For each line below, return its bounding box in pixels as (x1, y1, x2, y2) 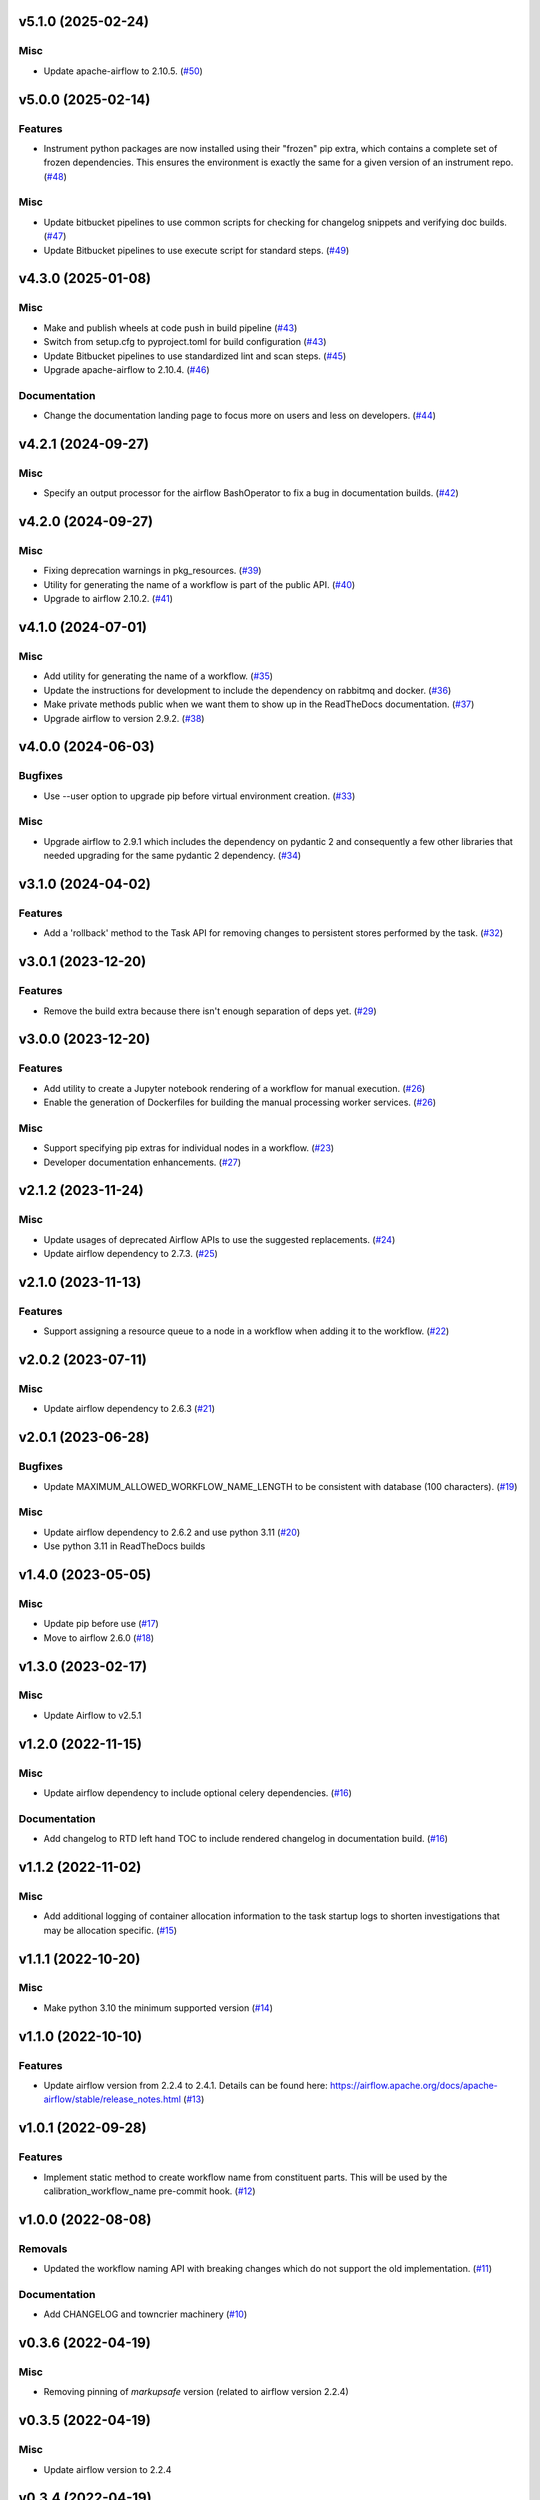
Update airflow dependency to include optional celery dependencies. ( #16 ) (43, 1787, 352, 1799)
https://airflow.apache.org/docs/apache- (330, 2080, 499, 2091)
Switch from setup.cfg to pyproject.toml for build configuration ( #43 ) (43, 336, 327, 348)
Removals (18, 2241, 68, 2255)
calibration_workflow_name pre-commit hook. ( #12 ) (43, 2185, 256, 2197)
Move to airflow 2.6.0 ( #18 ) (43, 1631, 155, 1644)
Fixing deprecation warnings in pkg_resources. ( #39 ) (43, 565, 262, 577)
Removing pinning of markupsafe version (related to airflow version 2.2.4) (43, 2386, 349, 2398)
